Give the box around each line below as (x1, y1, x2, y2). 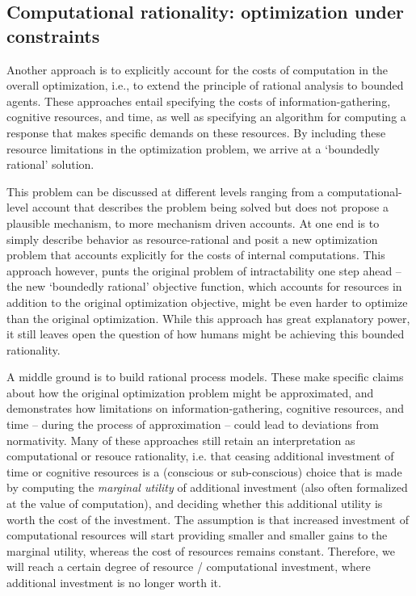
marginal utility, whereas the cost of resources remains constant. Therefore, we (6, 542, 395, 559)
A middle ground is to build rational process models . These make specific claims (6, 368, 404, 385)
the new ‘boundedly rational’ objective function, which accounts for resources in (6, 278, 402, 295)
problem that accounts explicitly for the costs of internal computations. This (6, 246, 385, 263)
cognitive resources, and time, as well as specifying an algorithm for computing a (6, 108, 406, 125)
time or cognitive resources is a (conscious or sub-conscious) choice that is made (6, 463, 402, 480)
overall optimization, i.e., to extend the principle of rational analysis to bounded (6, 77, 404, 94)
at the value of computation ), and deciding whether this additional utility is (6, 495, 383, 512)
